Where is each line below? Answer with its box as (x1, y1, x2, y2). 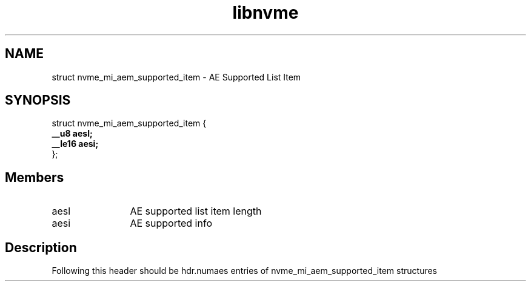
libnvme (232, 2, 299, 23)
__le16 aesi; (52, 138, 99, 149)
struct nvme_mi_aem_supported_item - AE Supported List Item (52, 71, 301, 82)
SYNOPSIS (5, 93, 71, 108)
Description (5, 239, 77, 255)
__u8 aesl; (52, 128, 93, 139)
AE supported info (130, 217, 212, 230)
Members (5, 169, 64, 185)
